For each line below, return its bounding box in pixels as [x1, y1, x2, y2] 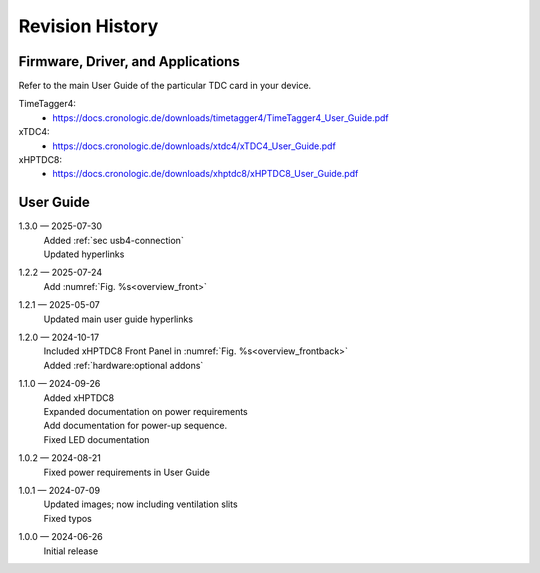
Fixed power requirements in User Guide [43, 466, 210, 478]
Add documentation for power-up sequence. [43, 420, 228, 432]
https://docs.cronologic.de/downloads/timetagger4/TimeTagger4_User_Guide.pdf [52, 111, 389, 124]
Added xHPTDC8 [43, 391, 115, 404]
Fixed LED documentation [43, 433, 150, 445]
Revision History [18, 15, 159, 37]
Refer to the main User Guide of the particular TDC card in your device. [18, 80, 312, 92]
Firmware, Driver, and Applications [18, 53, 240, 70]
